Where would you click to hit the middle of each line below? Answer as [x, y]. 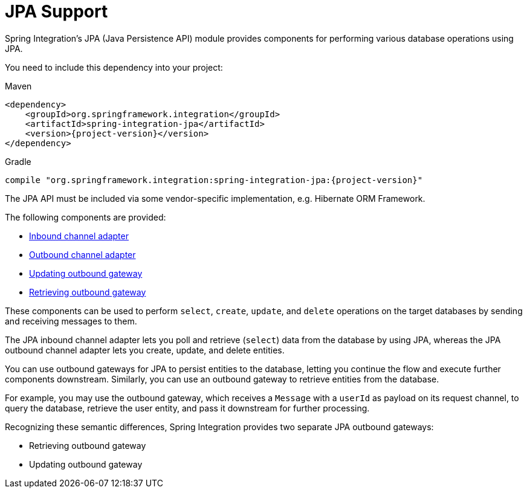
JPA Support [57, 11]
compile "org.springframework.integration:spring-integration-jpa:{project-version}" [214, 180]
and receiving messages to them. [71, 321]
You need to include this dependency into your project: [114, 67]
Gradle [18, 161]
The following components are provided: [86, 217]
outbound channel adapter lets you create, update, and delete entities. [145, 350]
